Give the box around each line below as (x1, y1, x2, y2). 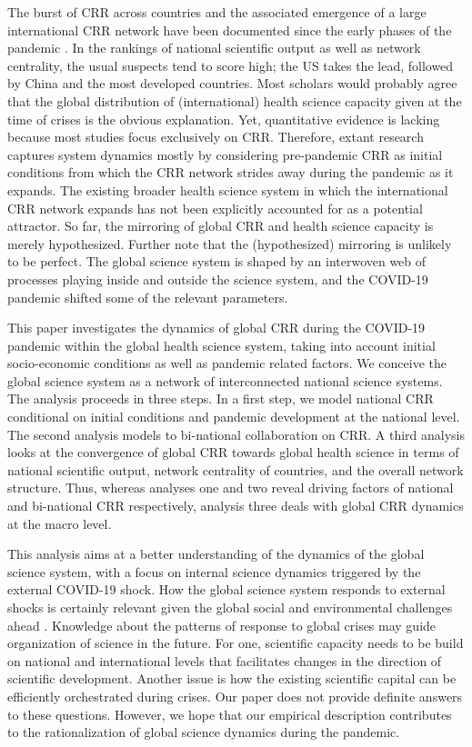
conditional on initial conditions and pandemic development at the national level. (7, 407, 460, 426)
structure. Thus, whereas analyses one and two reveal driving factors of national (7, 478, 454, 497)
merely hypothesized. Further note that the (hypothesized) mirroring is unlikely (7, 234, 452, 253)
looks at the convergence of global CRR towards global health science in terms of (7, 443, 459, 462)
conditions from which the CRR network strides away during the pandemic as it (7, 163, 454, 182)
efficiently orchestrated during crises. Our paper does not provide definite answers (7, 686, 463, 705)
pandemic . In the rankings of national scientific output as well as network (7, 38, 421, 57)
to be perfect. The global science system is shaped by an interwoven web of (7, 252, 427, 271)
